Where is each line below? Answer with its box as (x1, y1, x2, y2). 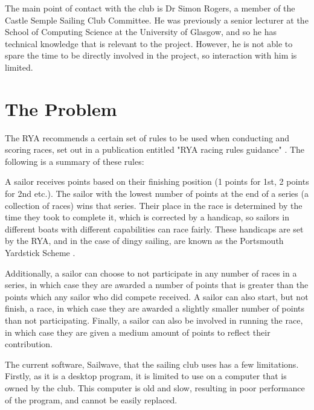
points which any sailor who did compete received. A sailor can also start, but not (5, 290, 309, 303)
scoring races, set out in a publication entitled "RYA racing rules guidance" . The (5, 143, 305, 156)
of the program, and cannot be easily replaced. (5, 393, 178, 406)
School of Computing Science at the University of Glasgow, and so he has (5, 25, 277, 38)
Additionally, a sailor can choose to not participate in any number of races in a (5, 266, 297, 279)
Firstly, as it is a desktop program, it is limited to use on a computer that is (5, 370, 287, 382)
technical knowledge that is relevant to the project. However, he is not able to (5, 37, 293, 50)
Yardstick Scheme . (5, 246, 75, 259)
